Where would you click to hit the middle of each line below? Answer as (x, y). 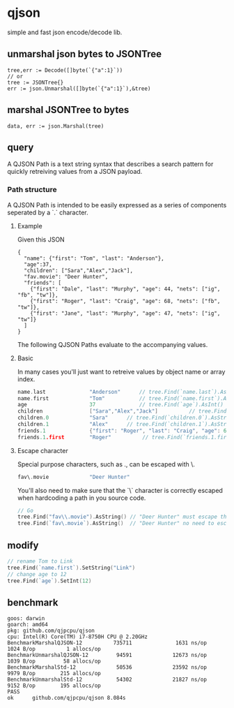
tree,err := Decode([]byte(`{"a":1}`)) (65, 70)
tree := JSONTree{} (36, 82)
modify (23, 545)
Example (30, 226)
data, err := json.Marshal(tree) (56, 126)
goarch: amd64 (28, 625)
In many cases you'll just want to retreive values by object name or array (121, 371)
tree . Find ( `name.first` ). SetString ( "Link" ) (71, 568)
